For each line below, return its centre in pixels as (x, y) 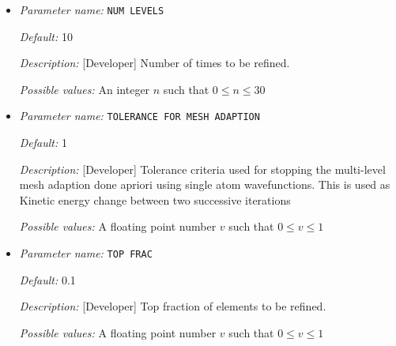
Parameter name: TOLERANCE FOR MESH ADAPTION (140, 116)
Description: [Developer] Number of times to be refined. (155, 63)
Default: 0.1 (47, 279)
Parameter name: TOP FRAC (86, 253)
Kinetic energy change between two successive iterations (155, 199)
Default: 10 (46, 36)
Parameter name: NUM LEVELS (92, 9)
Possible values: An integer (85, 89)
